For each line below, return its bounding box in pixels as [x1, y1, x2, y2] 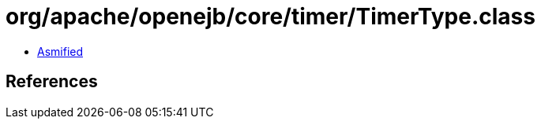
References [6, 72, 98, 92]
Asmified [37, 44, 84, 58]
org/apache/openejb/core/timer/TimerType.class [6, 3, 535, 30]
